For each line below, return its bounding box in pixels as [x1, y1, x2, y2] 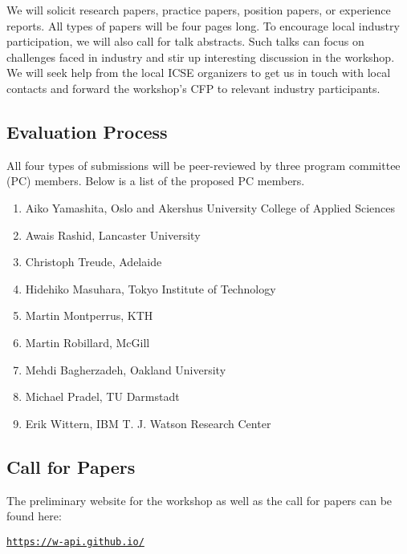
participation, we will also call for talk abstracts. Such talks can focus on [6, 33, 364, 50]
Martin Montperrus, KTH [25, 307, 153, 324]
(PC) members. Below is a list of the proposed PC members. [6, 172, 305, 189]
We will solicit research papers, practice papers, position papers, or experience [6, 2, 391, 18]
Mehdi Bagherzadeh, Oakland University [25, 361, 226, 378]
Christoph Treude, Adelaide [25, 253, 162, 270]
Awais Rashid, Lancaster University [25, 226, 201, 243]
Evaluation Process [6, 119, 168, 144]
